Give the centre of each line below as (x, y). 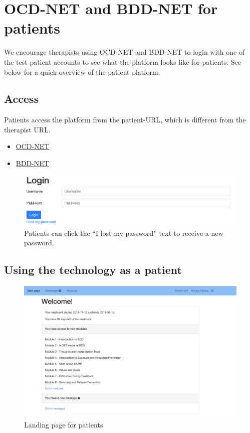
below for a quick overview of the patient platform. (82, 71)
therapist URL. (27, 129)
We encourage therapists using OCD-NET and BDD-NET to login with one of (124, 52)
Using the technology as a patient (93, 270)
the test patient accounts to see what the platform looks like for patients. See (122, 61)
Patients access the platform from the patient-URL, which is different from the (125, 120)
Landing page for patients (64, 424)
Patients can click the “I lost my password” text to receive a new (124, 233)
